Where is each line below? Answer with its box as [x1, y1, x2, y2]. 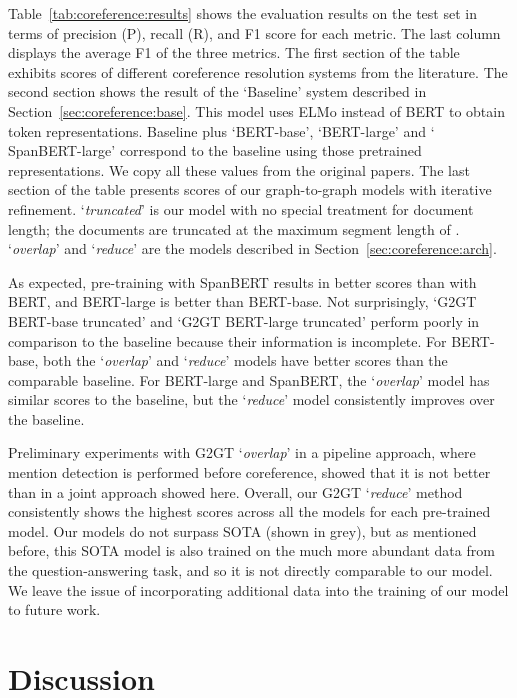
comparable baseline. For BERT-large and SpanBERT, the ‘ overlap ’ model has [8, 369, 490, 390]
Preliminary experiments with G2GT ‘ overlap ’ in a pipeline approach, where [8, 442, 476, 463]
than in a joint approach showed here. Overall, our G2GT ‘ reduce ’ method [8, 481, 463, 502]
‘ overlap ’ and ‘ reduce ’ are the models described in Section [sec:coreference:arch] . [8, 238, 497, 259]
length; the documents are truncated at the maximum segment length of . [8, 218, 460, 239]
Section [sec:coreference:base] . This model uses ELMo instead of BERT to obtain [8, 100, 505, 121]
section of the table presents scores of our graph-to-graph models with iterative [8, 179, 492, 200]
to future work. [8, 599, 101, 620]
